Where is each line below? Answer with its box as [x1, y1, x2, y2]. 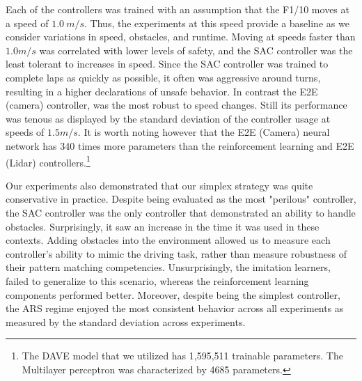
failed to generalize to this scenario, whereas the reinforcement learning [6, 273, 309, 288]
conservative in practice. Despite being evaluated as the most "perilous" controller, [6, 192, 356, 206]
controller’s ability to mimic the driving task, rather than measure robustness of [6, 246, 347, 261]
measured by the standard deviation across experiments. [6, 314, 246, 329]
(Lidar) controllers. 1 [6, 153, 90, 169]
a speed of [6, 15, 49, 30]
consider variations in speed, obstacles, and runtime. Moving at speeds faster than [6, 29, 356, 44]
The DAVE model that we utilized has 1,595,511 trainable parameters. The [22, 348, 343, 363]
